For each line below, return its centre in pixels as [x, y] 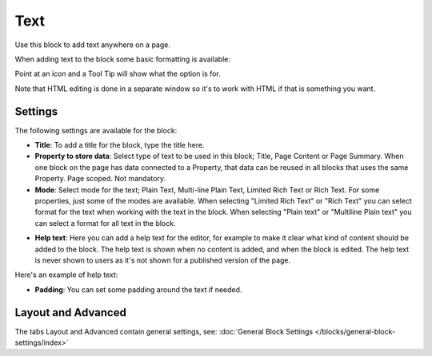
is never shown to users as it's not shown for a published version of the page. [163, 260]
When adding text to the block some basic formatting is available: [123, 59]
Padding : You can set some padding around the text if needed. [138, 289]
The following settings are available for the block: [96, 130]
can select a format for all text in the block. [105, 223]
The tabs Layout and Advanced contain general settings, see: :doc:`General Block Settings [164, 331]
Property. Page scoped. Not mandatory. [100, 179]
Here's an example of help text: [66, 275]
